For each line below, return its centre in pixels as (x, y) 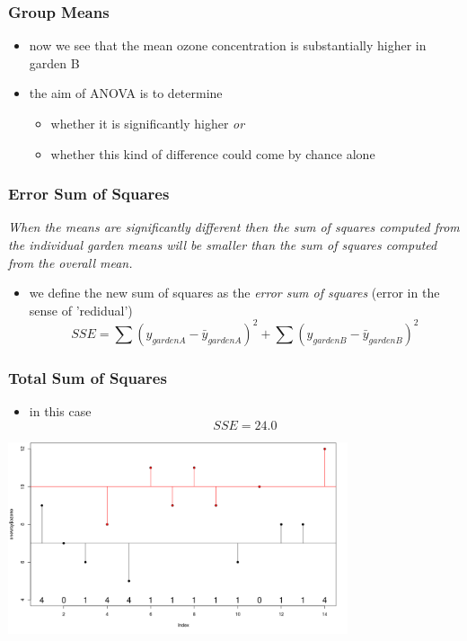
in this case (60, 411)
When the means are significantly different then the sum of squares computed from (234, 227)
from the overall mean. (70, 262)
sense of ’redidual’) (81, 310)
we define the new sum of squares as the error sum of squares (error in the (234, 293)
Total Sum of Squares (88, 377)
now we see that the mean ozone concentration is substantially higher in (228, 45)
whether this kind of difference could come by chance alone (213, 153)
